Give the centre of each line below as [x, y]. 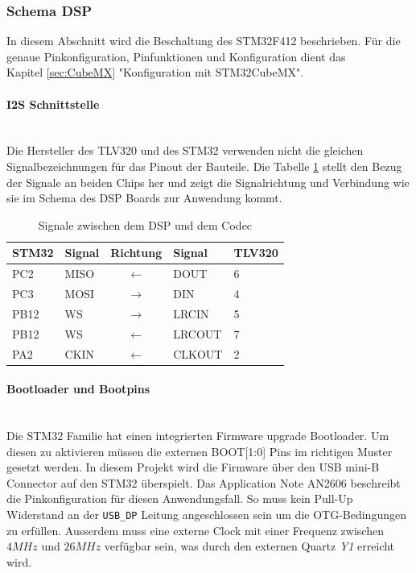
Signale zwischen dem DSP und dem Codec [145, 224]
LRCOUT [198, 333]
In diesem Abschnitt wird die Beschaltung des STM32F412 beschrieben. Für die [204, 41]
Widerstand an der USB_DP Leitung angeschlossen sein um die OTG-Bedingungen [206, 515]
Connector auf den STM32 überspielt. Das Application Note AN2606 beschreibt [204, 482]
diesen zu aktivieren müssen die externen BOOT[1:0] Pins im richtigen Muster [200, 451]
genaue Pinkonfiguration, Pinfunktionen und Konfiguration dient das [176, 56]
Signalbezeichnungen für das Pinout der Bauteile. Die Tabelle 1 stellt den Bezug [204, 166]
